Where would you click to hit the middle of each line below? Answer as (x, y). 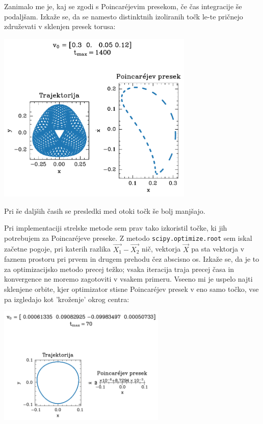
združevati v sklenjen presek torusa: (60, 26)
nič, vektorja (161, 249)
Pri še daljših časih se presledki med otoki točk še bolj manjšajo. (105, 210)
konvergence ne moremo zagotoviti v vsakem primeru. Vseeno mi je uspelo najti (128, 279)
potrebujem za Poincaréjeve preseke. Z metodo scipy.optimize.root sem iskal (128, 238)
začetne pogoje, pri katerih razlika (57, 249)
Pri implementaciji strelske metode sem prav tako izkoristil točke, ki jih (116, 228)
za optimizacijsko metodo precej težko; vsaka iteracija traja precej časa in (119, 269)
